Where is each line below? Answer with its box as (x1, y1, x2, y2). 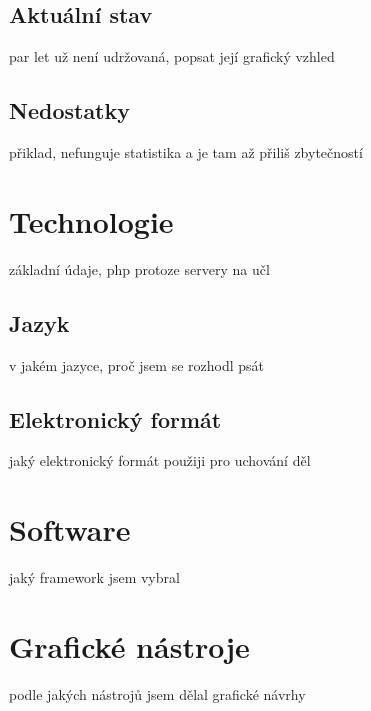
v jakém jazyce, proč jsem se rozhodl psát (9, 354, 264, 375)
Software (9, 509, 131, 550)
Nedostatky (9, 95, 131, 126)
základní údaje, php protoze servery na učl (9, 258, 270, 279)
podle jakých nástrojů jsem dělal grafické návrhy (9, 683, 306, 704)
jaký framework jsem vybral (9, 567, 180, 588)
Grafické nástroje (9, 625, 250, 666)
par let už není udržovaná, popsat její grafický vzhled (9, 46, 335, 67)
